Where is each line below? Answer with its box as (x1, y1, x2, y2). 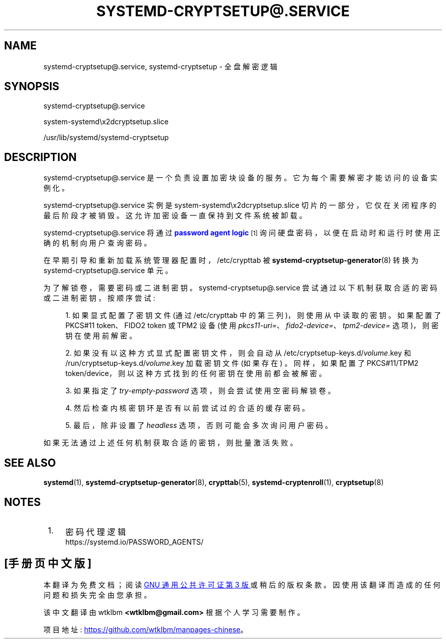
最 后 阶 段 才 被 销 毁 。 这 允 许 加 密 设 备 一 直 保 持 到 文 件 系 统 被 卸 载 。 (43, 211, 306, 220)
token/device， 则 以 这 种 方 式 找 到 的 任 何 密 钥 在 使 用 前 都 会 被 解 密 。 (65, 369, 326, 378)
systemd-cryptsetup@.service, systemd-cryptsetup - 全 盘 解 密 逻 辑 (43, 62, 277, 71)
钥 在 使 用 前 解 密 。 (65, 331, 136, 340)
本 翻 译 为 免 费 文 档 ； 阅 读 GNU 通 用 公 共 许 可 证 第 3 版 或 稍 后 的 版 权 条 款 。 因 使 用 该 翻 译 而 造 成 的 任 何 (43, 580, 440, 589)
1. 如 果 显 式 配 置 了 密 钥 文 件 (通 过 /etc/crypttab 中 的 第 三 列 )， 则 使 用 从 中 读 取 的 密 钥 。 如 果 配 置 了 (65, 311, 441, 320)
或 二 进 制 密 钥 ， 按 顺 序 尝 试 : (43, 293, 155, 303)
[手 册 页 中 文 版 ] (4, 557, 92, 570)
